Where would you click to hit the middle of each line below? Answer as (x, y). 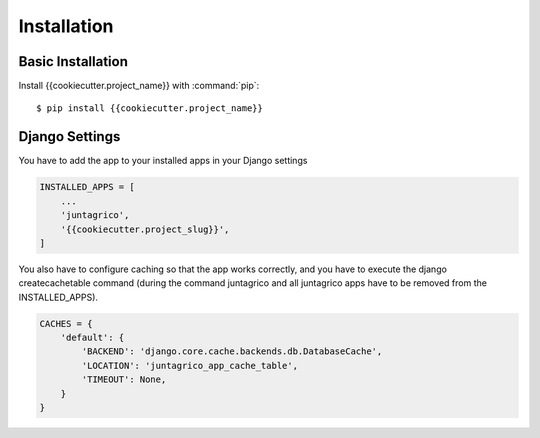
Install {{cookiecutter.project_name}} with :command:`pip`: (139, 86)
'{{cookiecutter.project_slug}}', (145, 229)
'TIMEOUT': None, (124, 379)
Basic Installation (73, 61)
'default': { (92, 338)
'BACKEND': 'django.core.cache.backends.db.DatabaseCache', (232, 351)
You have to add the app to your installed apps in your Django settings (163, 161)
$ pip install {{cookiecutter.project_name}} (150, 108)
